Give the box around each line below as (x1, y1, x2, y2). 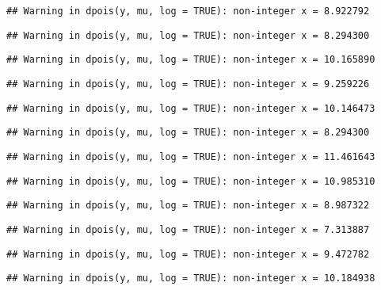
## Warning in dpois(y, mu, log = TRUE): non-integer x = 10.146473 (6, 102, 375, 114)
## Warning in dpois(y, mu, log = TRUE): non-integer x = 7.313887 (6, 223, 370, 235)
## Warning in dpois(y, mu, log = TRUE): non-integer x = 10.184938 (6, 273, 375, 284)
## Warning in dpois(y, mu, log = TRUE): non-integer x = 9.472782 (6, 248, 370, 260)
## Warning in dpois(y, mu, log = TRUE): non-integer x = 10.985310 (6, 175, 375, 187)
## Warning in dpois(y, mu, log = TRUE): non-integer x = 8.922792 (6, 6, 370, 17)
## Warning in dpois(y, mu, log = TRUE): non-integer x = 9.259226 (6, 78, 370, 90)
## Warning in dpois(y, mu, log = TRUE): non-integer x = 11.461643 (6, 151, 375, 162)
